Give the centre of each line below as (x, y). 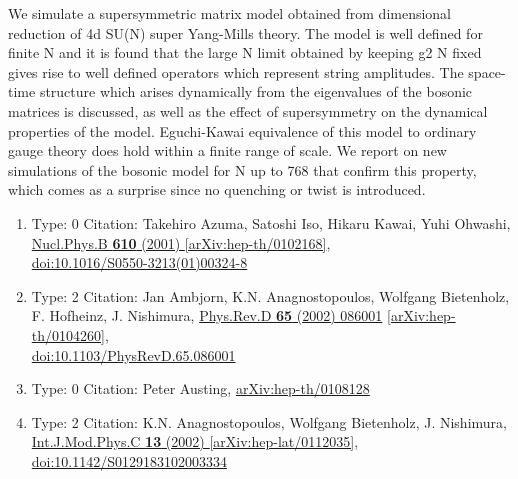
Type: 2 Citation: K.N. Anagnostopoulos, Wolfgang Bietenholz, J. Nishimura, (269, 421)
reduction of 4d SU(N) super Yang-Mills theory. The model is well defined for (245, 32)
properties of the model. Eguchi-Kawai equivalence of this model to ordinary (242, 130)
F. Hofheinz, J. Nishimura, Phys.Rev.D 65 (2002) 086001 (207, 315)
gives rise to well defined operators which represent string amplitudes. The (236, 71)
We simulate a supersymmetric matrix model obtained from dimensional (230, 13)
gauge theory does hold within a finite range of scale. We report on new (227, 150)
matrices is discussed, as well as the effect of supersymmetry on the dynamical (248, 110)
